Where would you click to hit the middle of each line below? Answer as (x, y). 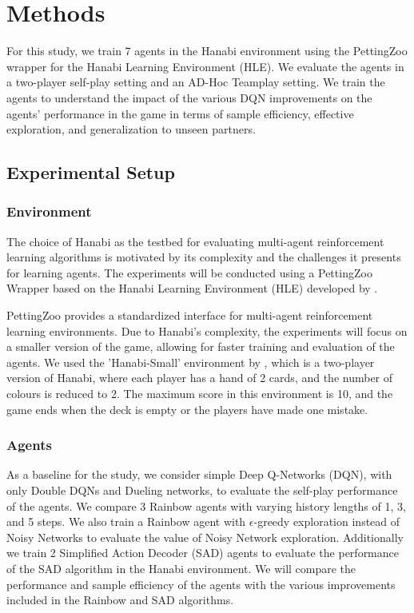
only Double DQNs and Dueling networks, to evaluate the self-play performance (202, 490)
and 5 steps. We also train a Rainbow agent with (126, 521)
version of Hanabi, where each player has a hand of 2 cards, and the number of (200, 378)
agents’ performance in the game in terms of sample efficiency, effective (180, 113)
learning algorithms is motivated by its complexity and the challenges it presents (204, 257)
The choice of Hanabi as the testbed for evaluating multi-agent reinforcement (195, 241)
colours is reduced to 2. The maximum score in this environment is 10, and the (200, 394)
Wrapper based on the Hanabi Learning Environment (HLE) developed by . (192, 288)
